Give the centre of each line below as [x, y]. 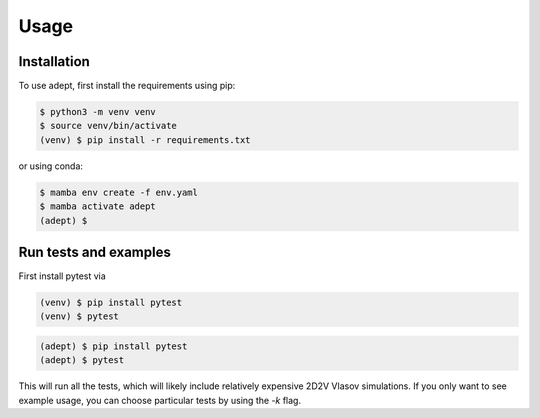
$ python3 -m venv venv [98, 112]
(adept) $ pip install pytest [113, 346]
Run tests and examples [95, 251]
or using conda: [51, 166]
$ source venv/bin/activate [108, 126]
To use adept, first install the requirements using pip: [127, 86]
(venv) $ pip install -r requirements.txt [145, 139]
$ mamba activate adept [98, 206]
